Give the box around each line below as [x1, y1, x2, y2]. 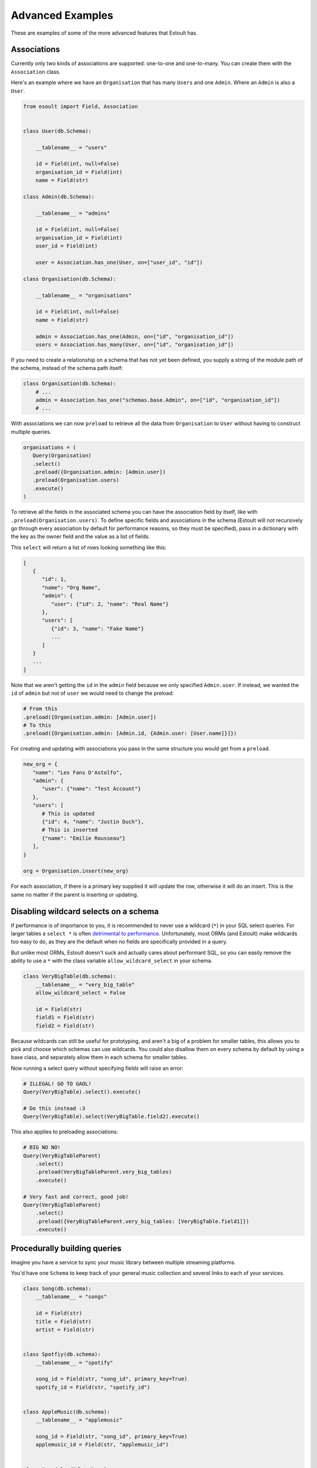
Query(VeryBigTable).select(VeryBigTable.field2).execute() [23, 1113, 200, 1120]
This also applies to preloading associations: [11, 1128, 119, 1136]
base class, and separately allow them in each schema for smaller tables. [11, 1054, 188, 1061]
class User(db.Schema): [23, 127, 92, 134]
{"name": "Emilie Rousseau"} [42, 834, 126, 841]
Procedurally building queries [11, 1243, 122, 1253]
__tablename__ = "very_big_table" [35, 981, 135, 988]
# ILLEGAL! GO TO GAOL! [23, 1080, 92, 1087]
